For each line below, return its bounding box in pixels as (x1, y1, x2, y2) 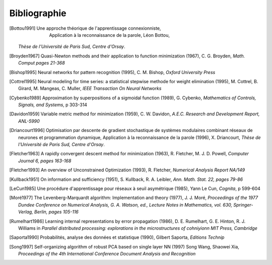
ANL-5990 (18, 118, 40, 124)
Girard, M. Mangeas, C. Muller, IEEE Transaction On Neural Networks (18, 86, 162, 92)
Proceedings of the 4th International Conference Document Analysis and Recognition (18, 251, 196, 257)
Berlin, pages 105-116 (34, 209, 79, 215)
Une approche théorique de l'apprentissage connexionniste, (36, 25, 161, 31)
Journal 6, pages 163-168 (18, 158, 72, 164)
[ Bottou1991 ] (9, 25, 36, 31)
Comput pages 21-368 (18, 60, 65, 66)
